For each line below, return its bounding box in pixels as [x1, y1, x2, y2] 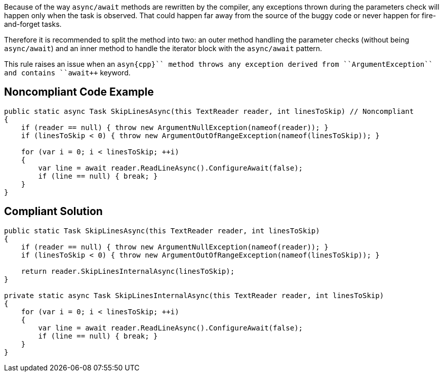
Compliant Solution [4, 205, 103, 218]
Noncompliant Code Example [4, 86, 154, 99]
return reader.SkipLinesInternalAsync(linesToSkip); [21, 267, 235, 275]
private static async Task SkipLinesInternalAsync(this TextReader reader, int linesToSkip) [4, 291, 384, 300]
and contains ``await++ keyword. [4, 68, 131, 77]
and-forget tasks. [4, 20, 62, 28]
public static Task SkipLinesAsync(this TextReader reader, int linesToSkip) [4, 226, 320, 235]
